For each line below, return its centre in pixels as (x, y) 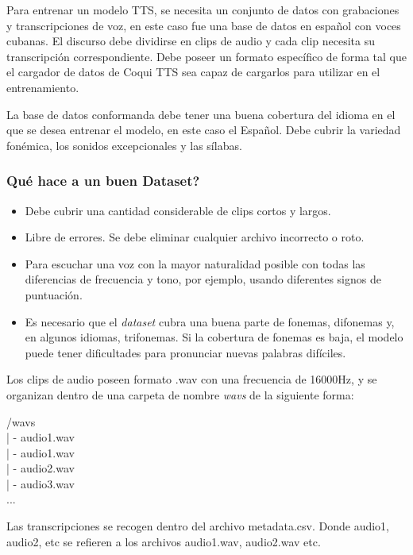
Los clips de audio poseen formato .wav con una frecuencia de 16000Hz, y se (192, 379)
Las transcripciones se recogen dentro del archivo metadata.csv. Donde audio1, (198, 526)
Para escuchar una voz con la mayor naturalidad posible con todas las (195, 263)
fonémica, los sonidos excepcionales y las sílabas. (124, 145)
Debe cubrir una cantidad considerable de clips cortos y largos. (178, 210)
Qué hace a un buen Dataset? (103, 181)
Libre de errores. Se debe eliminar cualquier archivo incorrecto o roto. (195, 237)
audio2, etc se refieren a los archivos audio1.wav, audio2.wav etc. (164, 541)
